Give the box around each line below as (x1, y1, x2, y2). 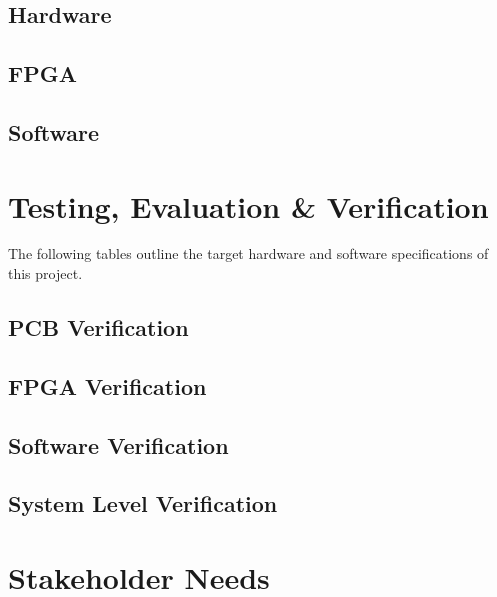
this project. (8, 263, 83, 284)
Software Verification (8, 429, 229, 460)
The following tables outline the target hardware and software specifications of (8, 243, 489, 264)
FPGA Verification (8, 370, 207, 401)
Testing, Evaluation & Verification (8, 185, 489, 226)
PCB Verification (8, 312, 189, 343)
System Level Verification (8, 488, 278, 519)
